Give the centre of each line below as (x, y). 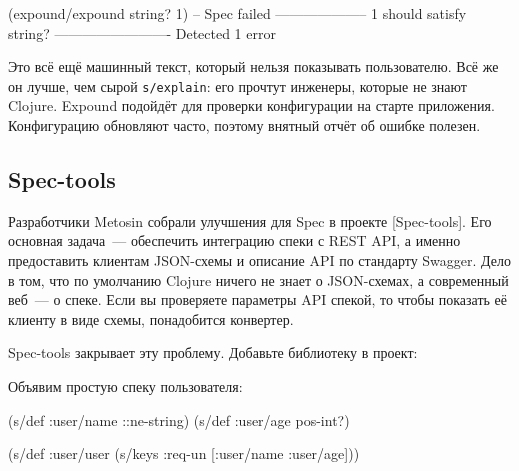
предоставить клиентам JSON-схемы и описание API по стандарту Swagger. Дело (259, 260)
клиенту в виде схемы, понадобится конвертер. (151, 318)
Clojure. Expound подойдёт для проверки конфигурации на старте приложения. (251, 105)
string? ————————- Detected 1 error (142, 32)
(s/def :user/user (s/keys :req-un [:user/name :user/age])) (184, 453)
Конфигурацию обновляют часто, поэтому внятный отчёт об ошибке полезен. (244, 125)
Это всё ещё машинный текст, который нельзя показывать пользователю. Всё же (253, 66)
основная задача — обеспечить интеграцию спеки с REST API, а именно (234, 240)
